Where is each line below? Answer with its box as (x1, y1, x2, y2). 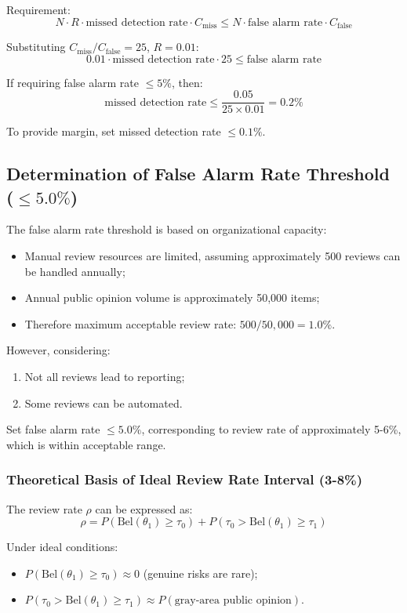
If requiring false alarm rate (6, 74, 140, 90)
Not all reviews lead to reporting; (24, 368, 185, 385)
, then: (172, 74, 203, 90)
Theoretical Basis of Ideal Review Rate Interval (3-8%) (6, 470, 363, 489)
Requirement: (6, 2, 71, 17)
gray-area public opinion (174, 595, 292, 607)
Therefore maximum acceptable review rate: (24, 315, 237, 332)
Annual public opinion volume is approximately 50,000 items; (24, 289, 320, 306)
